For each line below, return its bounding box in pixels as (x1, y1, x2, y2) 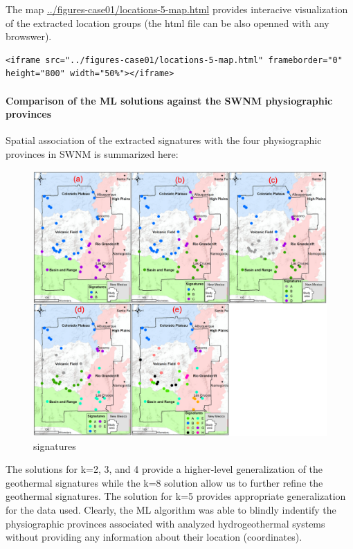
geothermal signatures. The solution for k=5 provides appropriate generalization (6, 489, 346, 503)
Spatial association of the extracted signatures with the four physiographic (6, 133, 322, 147)
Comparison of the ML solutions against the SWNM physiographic (6, 93, 333, 107)
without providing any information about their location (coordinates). (6, 530, 302, 544)
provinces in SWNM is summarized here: (6, 146, 179, 161)
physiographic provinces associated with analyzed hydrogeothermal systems (6, 516, 325, 530)
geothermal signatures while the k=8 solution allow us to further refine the (6, 475, 323, 489)
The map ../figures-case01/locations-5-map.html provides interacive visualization (6, 2, 348, 16)
